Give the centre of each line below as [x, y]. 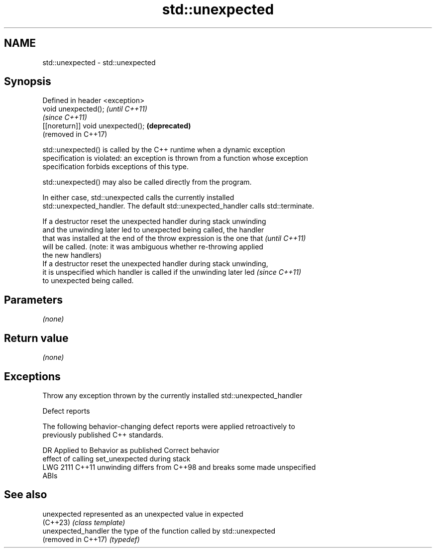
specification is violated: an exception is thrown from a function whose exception [175, 158]
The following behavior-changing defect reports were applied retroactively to [169, 426]
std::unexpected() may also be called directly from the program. [147, 182]
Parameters [33, 300]
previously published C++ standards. [103, 435]
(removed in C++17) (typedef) [91, 539]
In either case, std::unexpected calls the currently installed [138, 198]
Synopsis [28, 82]
